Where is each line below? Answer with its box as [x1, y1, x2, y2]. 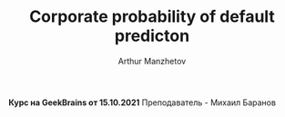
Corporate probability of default [29, 6, 275, 27]
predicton [114, 25, 190, 46]
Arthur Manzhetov [117, 55, 187, 66]
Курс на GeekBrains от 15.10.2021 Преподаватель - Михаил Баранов [8, 97, 277, 108]
